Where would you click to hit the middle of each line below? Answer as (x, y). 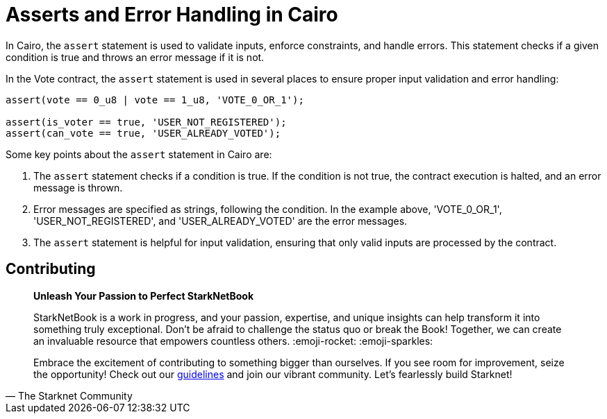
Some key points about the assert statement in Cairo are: (139, 154)
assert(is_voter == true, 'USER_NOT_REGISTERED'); (146, 122)
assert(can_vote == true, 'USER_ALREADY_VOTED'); (143, 133)
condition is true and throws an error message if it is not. (135, 57)
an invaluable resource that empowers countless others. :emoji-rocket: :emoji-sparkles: (233, 341)
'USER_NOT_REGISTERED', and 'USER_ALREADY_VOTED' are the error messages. (221, 221)
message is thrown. (78, 187)
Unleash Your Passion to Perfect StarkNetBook (144, 296)
